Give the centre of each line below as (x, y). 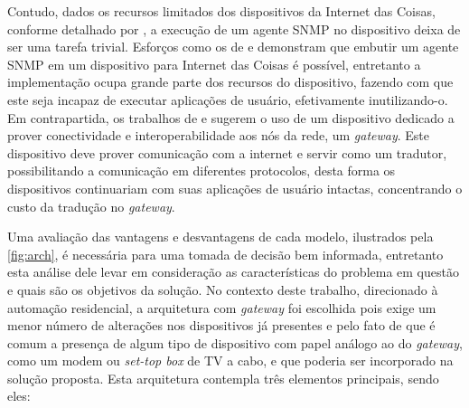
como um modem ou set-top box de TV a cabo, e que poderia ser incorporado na (230, 361)
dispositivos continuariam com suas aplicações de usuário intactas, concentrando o (235, 188)
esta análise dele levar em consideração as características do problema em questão (233, 272)
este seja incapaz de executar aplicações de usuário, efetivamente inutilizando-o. (228, 99)
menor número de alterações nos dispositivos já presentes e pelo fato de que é (221, 325)
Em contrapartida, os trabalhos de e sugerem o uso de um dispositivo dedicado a (231, 117)
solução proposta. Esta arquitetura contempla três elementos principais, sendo (223, 378)
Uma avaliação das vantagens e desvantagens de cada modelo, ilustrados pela (220, 237)
